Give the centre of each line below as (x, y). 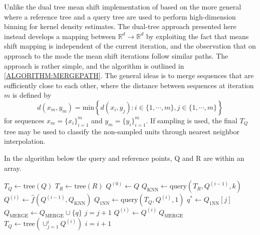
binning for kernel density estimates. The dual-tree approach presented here (120, 26)
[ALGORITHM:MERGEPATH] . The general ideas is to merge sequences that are (129, 75)
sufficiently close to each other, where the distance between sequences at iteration (129, 85)
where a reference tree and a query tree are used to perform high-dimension (120, 16)
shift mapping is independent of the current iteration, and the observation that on (130, 46)
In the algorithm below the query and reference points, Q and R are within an (124, 158)
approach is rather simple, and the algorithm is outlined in (94, 65)
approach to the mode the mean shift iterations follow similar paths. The (116, 55)
